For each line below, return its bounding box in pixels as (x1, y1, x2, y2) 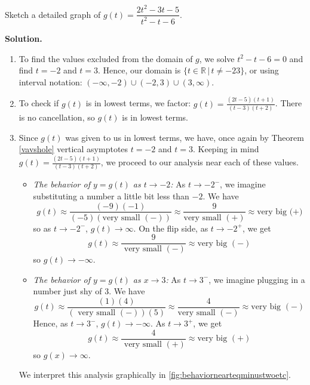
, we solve (199, 52, 235, 64)
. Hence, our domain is (98, 64, 181, 76)
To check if (19, 97, 59, 109)
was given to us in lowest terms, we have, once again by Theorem (65, 131, 304, 143)
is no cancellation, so (19, 110, 95, 123)
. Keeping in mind (192, 143, 259, 155)
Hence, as (33, 317, 68, 329)
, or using (244, 64, 279, 76)
